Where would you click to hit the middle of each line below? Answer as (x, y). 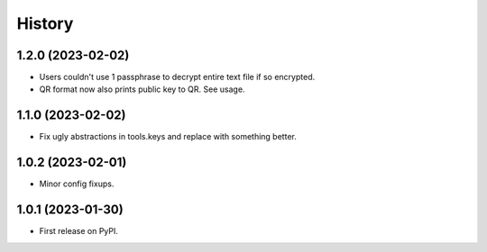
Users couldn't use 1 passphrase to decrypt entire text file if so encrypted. (177, 77)
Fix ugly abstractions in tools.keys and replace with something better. (168, 137)
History (45, 23)
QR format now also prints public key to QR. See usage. (142, 89)
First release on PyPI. (79, 231)
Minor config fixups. (77, 184)
